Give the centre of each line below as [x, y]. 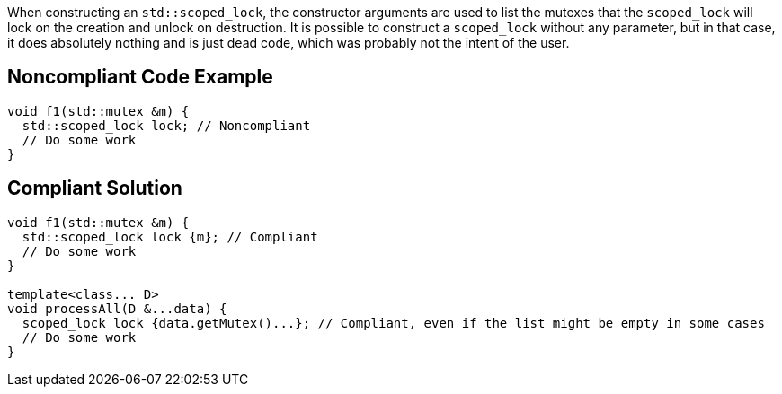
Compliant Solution [95, 188]
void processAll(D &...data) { [117, 308]
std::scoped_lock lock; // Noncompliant [166, 125]
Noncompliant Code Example [140, 77]
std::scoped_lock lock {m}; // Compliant [170, 236]
